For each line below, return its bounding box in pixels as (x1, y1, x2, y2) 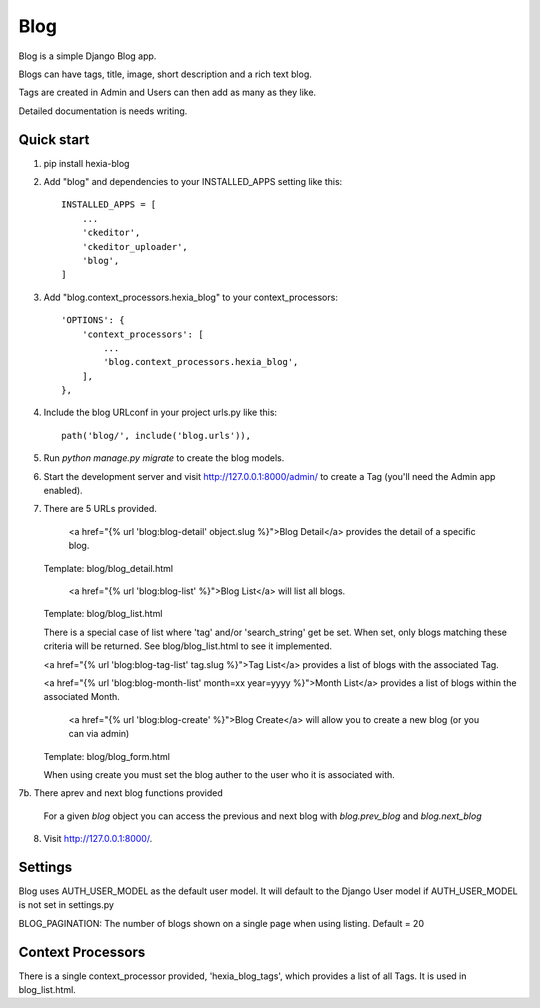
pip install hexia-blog (43, 157, 130, 169)
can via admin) (68, 728, 130, 740)
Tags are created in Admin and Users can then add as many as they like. (18, 86, 317, 99)
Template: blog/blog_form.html (43, 750, 170, 762)
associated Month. (43, 691, 120, 703)
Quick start (18, 131, 90, 148)
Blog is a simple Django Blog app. (18, 50, 157, 62)
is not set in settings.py (18, 899, 115, 911)
